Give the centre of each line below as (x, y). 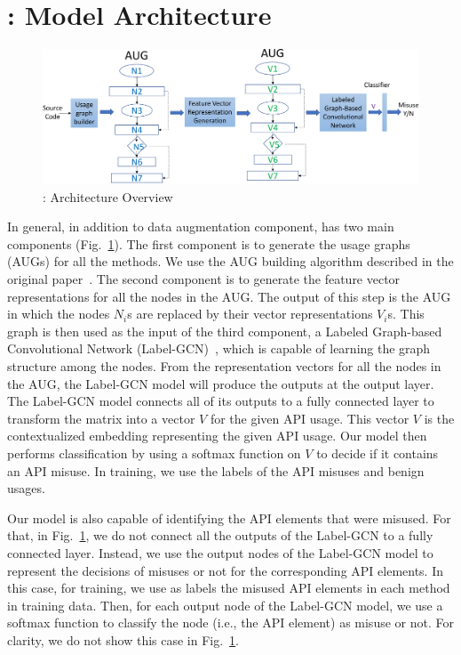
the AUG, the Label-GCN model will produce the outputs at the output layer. (221, 383)
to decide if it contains (378, 453)
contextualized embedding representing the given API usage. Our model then (217, 436)
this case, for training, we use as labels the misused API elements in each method (229, 588)
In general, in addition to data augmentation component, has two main (201, 226)
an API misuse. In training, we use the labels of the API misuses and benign (216, 470)
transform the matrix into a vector (101, 418)
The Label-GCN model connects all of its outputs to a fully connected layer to (221, 401)
